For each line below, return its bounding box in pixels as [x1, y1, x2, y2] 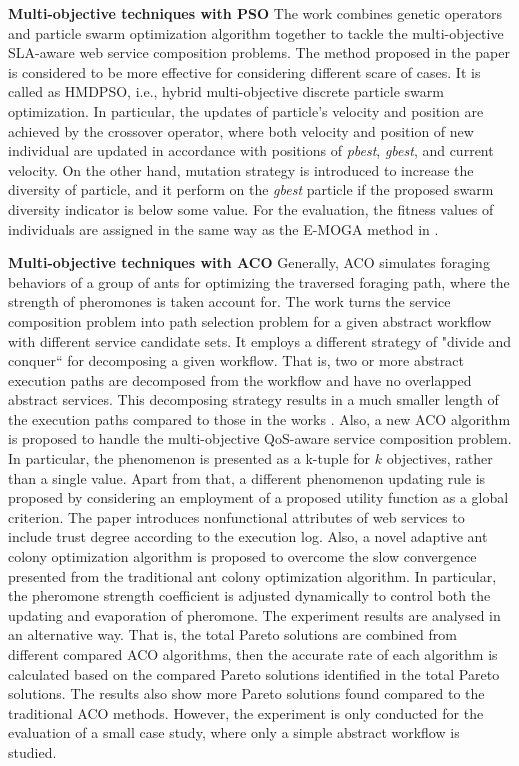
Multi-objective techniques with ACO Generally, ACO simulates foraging [8, 252, 490, 273]
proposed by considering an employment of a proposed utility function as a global [8, 487, 509, 508]
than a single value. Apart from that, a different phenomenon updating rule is [8, 467, 486, 488]
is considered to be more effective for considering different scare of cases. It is [8, 61, 481, 82]
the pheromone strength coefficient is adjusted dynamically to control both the [8, 585, 491, 606]
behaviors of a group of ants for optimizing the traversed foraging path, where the [8, 271, 510, 292]
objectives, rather [386, 448, 493, 469]
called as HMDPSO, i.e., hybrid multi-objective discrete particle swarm [8, 81, 444, 102]
